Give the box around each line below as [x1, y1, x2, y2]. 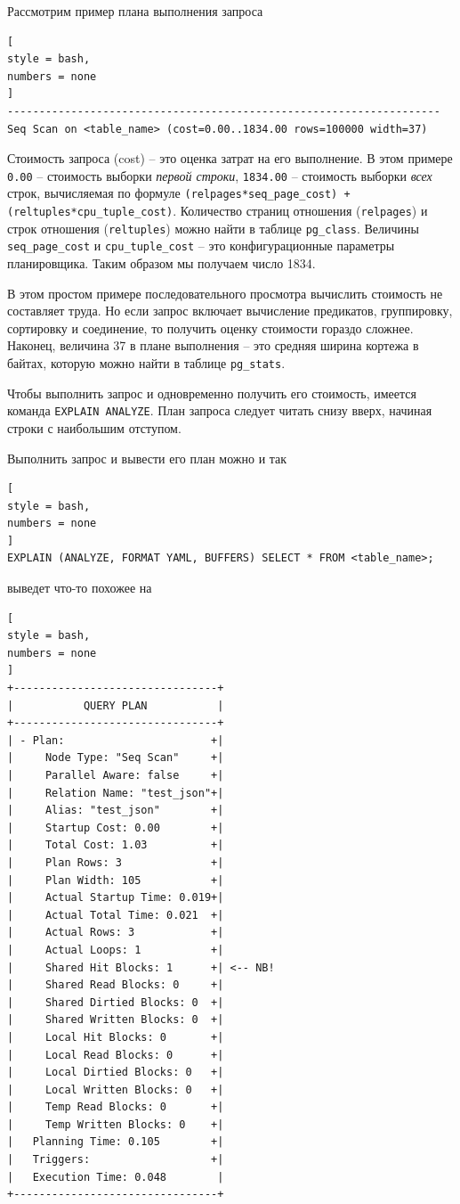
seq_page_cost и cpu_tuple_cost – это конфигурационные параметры [7, 236, 395, 255]
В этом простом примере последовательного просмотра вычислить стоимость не [7, 283, 443, 302]
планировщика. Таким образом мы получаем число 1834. [7, 254, 316, 273]
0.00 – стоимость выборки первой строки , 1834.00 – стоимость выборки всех [7, 166, 432, 184]
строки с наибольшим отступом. [7, 418, 182, 437]
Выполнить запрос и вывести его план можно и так [7, 448, 287, 467]
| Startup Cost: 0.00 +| [7, 821, 224, 834]
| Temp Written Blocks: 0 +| [7, 1118, 224, 1131]
